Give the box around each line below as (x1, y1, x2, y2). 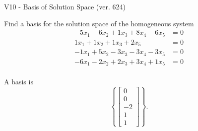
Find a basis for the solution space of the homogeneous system (4, 18, 194, 28)
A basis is (4, 76, 33, 87)
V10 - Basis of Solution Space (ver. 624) (4, 1, 126, 11)
